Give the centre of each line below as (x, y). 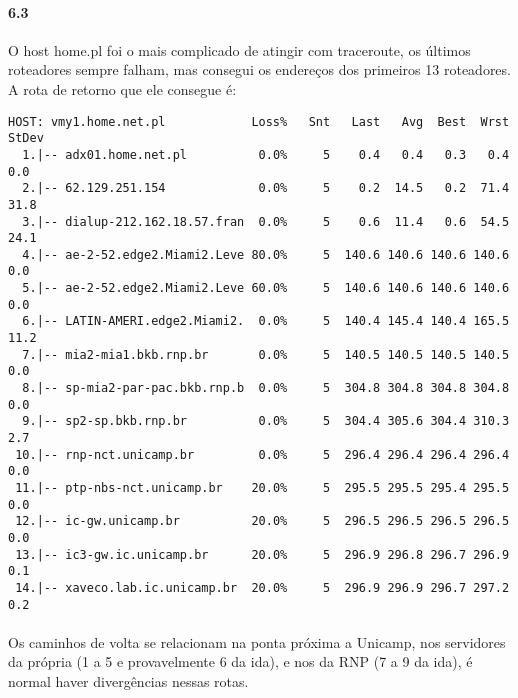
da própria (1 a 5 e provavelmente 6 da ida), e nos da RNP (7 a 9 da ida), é (240, 661)
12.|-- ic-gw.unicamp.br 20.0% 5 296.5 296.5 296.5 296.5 (262, 521)
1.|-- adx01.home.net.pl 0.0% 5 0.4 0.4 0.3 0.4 (266, 154)
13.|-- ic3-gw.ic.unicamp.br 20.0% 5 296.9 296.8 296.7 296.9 (262, 554)
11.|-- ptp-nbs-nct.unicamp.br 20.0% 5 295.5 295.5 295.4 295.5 (262, 488)
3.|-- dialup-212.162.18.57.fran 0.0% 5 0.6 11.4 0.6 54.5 (266, 221)
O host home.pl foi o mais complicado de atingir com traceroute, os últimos (239, 49)
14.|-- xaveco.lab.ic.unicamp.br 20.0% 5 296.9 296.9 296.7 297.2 (262, 587)
